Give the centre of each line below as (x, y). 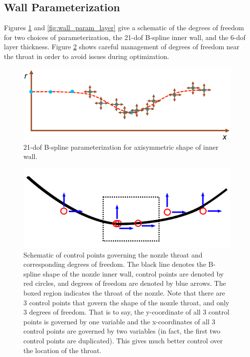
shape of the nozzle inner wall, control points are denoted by (133, 273)
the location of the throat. (62, 350)
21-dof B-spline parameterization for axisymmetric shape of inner (121, 147)
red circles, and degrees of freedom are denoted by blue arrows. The (125, 283)
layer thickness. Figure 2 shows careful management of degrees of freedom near (122, 47)
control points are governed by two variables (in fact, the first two (122, 331)
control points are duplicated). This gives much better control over (123, 341)
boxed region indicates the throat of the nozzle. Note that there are (124, 293)
